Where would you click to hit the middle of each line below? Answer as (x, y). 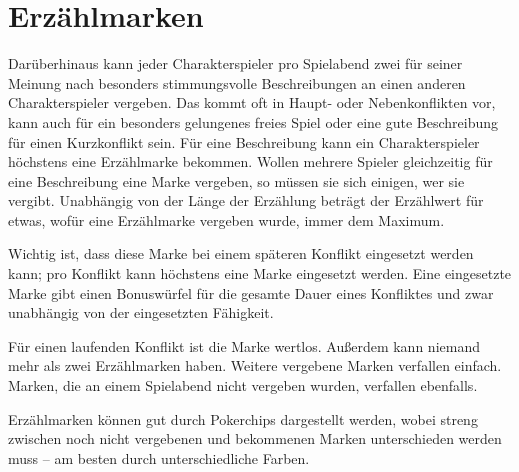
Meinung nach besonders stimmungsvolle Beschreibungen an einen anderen (237, 82)
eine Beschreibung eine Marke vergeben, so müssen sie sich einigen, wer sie (236, 180)
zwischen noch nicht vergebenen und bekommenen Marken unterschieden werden (255, 438)
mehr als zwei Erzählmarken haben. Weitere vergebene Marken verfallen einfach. (255, 365)
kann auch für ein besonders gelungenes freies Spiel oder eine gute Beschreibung (253, 121)
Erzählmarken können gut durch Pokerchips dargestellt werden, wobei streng (243, 418)
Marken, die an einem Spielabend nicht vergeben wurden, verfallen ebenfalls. (243, 385)
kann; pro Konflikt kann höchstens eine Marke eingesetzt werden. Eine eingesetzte (260, 273)
